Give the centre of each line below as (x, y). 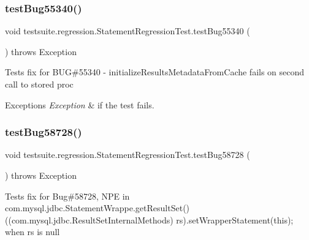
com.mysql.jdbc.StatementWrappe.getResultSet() (97, 208)
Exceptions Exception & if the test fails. (80, 104)
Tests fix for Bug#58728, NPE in (67, 196)
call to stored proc (39, 84)
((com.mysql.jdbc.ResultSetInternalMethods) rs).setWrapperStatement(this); (149, 219)
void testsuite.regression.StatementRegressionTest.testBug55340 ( (128, 31)
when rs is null (32, 232)
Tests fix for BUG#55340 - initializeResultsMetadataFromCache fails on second (155, 72)
